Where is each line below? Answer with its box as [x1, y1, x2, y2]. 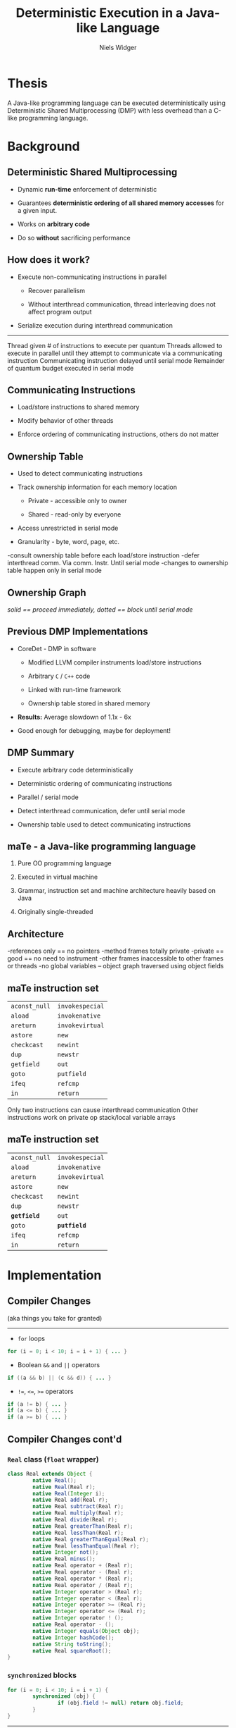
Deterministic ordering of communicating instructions [17, 779, 172, 787]
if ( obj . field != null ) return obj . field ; [57, 1700, 184, 1707]
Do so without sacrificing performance [17, 233, 131, 242]
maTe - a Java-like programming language [7, 840, 197, 852]
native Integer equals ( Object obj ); [32, 1627, 140, 1634]
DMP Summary [7, 747, 75, 759]
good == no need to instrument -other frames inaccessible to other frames [7, 954, 223, 963]
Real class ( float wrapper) [7, 1454, 100, 1464]
